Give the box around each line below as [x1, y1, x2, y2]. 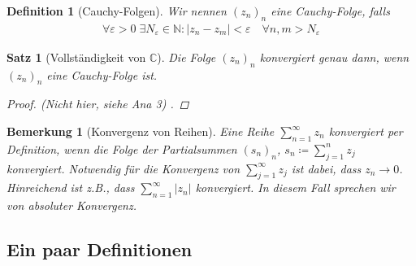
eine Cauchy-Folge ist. [46, 66, 158, 83]
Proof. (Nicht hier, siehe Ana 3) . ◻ [6, 95, 189, 112]
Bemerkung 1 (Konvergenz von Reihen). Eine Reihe [6, 123, 275, 140]
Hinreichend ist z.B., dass [6, 179, 135, 196]
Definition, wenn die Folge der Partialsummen [6, 140, 237, 157]
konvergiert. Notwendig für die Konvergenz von [6, 159, 240, 177]
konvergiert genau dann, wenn [259, 48, 409, 65]
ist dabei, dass [291, 159, 362, 177]
